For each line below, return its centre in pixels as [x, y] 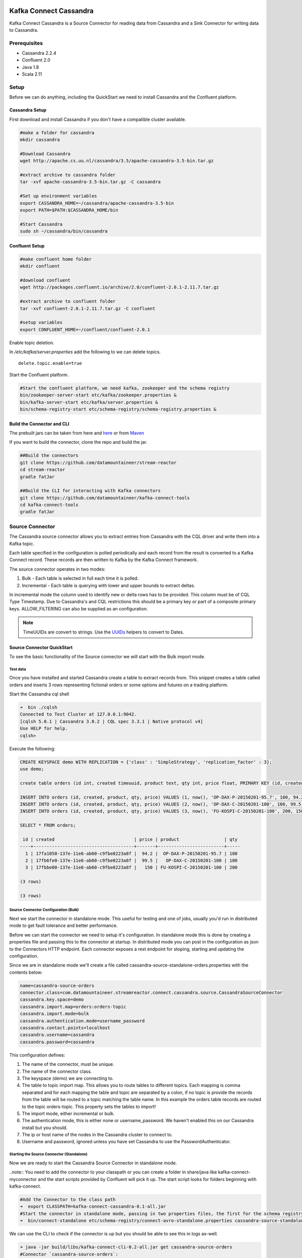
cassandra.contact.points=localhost [65, 1028]
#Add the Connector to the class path [68, 1200]
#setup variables [41, 323]
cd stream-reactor [43, 470]
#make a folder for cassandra [57, 133]
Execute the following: [32, 749]
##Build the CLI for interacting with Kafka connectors [90, 491]
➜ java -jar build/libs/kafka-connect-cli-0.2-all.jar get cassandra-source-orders [126, 1247]
